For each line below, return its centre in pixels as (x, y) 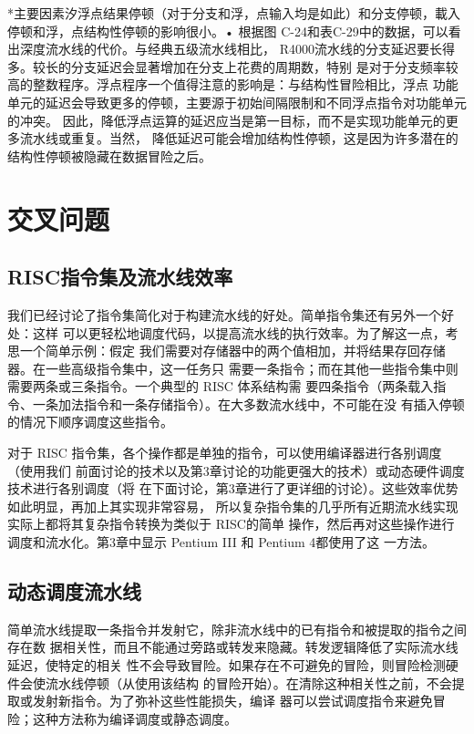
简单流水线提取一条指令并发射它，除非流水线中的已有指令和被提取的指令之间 (237, 629)
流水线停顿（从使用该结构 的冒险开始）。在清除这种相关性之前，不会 (248, 682)
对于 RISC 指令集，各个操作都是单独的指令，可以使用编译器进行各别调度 (225, 453)
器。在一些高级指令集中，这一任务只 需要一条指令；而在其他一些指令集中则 (233, 368)
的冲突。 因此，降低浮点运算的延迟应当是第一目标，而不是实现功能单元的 (227, 120)
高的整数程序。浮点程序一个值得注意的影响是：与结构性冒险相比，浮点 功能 (233, 84)
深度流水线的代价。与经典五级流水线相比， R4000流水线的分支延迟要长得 (237, 49)
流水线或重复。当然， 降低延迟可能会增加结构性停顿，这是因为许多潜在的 (239, 138)
